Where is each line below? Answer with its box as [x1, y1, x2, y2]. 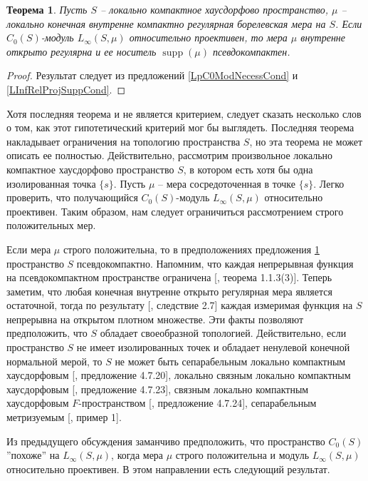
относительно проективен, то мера [129, 30, 288, 45]
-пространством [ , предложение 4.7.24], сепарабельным [78, 395, 317, 410]
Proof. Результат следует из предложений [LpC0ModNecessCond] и [6, 68, 298, 83]
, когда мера [111, 447, 164, 462]
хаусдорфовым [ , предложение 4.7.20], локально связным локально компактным [6, 368, 351, 383]
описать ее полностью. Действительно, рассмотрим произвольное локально [6, 148, 333, 163]
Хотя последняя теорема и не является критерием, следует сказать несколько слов [6, 106, 362, 121]
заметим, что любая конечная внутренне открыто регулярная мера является [6, 283, 332, 298]
